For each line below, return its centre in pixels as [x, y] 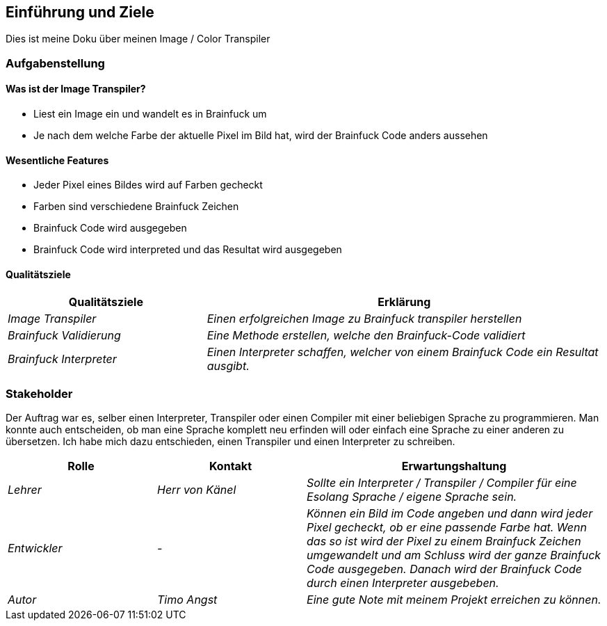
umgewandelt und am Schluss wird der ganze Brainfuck [454, 555]
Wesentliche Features [57, 160]
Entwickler [35, 548]
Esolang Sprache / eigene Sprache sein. [412, 497]
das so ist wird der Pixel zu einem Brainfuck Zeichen [444, 541]
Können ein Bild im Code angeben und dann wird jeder [450, 514]
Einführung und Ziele [80, 12]
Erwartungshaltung [454, 466]
